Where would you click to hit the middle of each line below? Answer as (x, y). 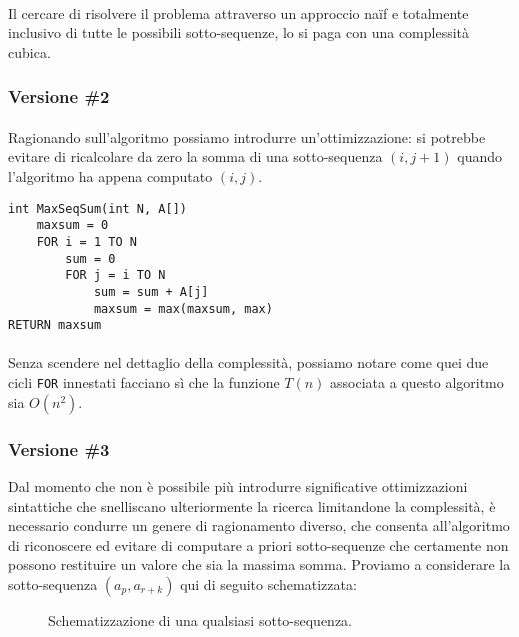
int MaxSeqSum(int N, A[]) (97, 208)
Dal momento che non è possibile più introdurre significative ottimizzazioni (238, 485)
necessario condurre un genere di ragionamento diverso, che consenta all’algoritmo (259, 525)
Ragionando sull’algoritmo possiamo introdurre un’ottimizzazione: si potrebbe (247, 136)
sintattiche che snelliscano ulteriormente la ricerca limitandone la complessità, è (252, 505)
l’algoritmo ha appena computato (110, 176)
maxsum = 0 (72, 225)
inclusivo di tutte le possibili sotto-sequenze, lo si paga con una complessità (239, 32)
